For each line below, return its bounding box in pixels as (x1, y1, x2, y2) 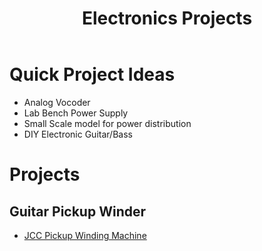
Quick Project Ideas (9, 63, 176, 86)
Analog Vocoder (23, 96, 91, 108)
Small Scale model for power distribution (23, 117, 192, 129)
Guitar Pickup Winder (9, 203, 147, 220)
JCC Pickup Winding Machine (23, 229, 147, 241)
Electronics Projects (81, 7, 253, 30)
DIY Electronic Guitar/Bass (23, 128, 133, 140)
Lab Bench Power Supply (23, 107, 129, 119)
